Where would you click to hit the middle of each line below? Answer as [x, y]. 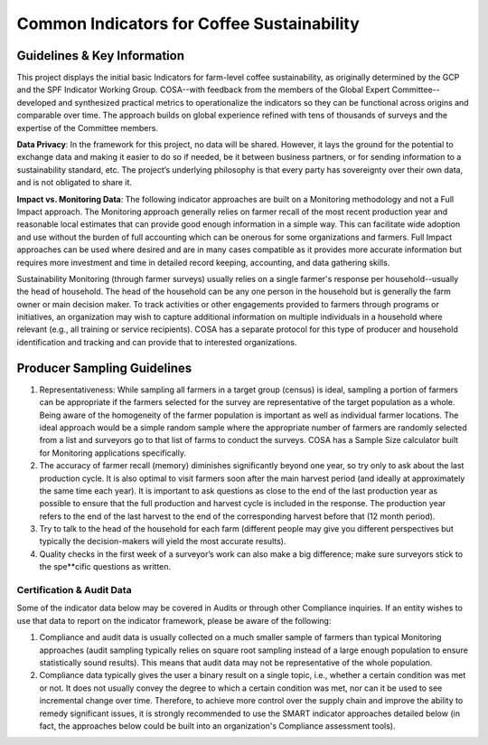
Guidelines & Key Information [101, 56]
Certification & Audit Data [74, 590]
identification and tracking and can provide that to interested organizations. [157, 342]
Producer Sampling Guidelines [104, 368]
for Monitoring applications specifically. [113, 453]
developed [37, 102]
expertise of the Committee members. [87, 127]
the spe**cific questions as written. [105, 567]
